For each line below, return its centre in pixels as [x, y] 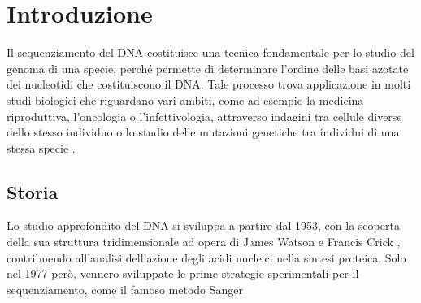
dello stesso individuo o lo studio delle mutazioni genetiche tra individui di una [203, 132]
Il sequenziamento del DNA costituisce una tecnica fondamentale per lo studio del [210, 52]
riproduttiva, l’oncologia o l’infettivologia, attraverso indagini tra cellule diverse [204, 116]
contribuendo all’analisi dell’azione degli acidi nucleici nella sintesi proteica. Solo [206, 257]
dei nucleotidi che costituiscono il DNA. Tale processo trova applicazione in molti [209, 84]
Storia [33, 191]
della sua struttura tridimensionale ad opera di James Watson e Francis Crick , [204, 242]
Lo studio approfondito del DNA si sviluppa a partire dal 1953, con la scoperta [203, 225]
